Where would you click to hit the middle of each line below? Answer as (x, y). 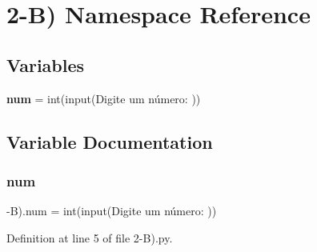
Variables (46, 64)
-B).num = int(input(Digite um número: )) (112, 211)
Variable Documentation (110, 141)
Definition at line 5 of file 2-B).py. (90, 237)
